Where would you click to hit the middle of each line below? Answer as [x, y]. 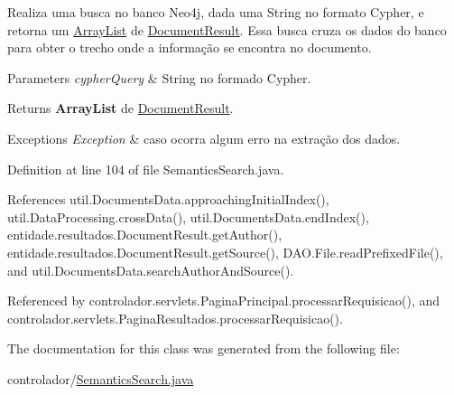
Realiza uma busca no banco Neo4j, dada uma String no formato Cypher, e [216, 12]
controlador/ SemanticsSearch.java [101, 378]
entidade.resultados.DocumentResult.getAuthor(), [145, 235]
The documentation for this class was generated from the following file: [204, 348]
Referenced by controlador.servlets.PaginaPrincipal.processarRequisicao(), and [224, 301]
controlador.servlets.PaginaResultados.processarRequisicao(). [175, 318]
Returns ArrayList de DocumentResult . [120, 108]
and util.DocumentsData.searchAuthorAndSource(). [151, 270]
